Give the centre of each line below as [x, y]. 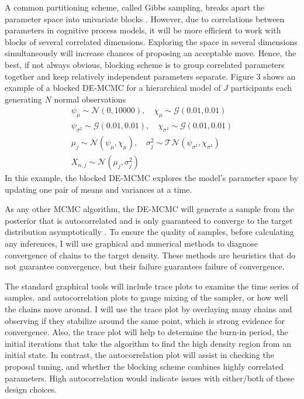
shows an [279, 76]
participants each [261, 88]
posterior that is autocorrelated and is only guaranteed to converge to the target [149, 220]
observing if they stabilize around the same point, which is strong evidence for [145, 320]
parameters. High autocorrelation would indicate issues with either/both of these [149, 378]
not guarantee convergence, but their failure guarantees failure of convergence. [145, 266]
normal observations [90, 99]
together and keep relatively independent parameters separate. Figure [129, 76]
